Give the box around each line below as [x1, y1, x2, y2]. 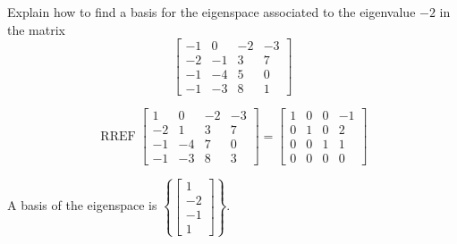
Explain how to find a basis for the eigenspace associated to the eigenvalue [7, 3, 416, 21]
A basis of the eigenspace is [7, 196, 157, 215]
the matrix [7, 20, 65, 38]
